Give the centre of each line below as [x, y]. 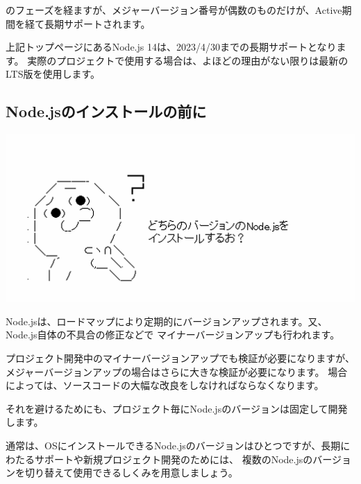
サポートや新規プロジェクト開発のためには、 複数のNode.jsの [174, 459]
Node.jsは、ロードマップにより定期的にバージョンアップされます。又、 [167, 321]
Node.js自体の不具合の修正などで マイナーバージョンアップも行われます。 [173, 335]
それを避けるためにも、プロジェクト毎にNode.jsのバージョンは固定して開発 [177, 408]
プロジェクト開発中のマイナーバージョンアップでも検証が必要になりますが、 [180, 358]
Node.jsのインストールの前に [106, 111]
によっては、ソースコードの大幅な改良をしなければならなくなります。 [165, 385]
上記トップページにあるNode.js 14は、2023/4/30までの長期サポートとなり [171, 47]
